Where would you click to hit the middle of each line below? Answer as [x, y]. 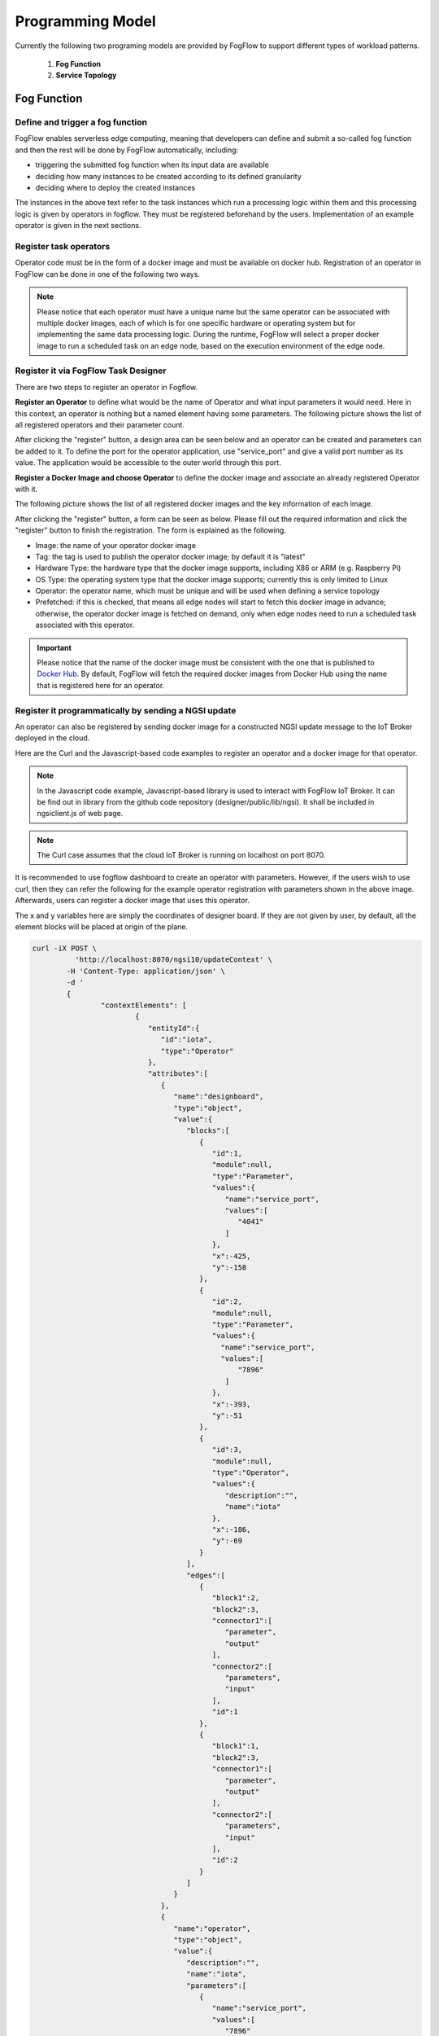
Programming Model [85, 21]
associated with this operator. [85, 625]
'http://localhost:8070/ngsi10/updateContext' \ [173, 960]
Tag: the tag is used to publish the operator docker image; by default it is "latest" [171, 556]
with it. [26, 489]
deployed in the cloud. [52, 738]
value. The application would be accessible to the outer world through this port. [148, 463]
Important [54, 647]
